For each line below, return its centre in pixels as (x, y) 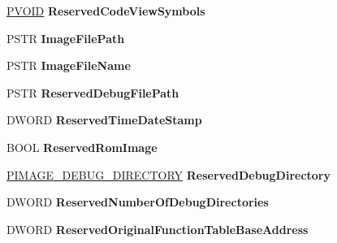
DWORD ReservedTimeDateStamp (104, 120)
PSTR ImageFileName (69, 65)
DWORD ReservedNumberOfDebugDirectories (138, 202)
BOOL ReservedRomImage (82, 147)
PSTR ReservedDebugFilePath (93, 92)
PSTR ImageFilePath (66, 38)
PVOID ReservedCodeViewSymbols (106, 11)
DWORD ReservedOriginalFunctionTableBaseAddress (158, 229)
